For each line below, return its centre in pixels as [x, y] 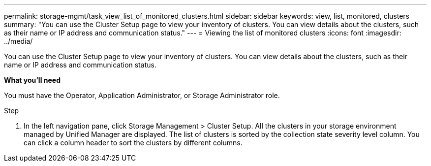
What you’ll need [32, 80]
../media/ [18, 41]
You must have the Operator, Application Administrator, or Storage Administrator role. [142, 95]
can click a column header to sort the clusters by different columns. [133, 143]
